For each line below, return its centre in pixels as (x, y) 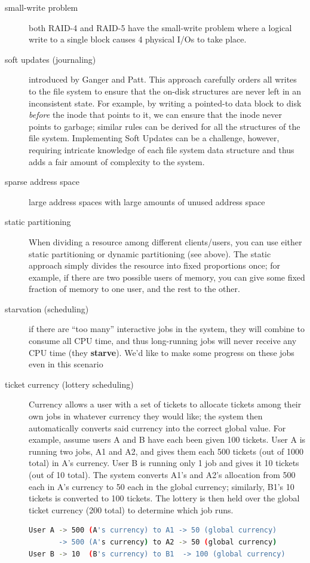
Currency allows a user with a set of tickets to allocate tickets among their (165, 404)
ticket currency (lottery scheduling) (69, 384)
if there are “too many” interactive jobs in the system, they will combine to (167, 329)
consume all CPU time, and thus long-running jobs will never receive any (163, 341)
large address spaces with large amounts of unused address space (147, 201)
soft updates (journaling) (50, 59)
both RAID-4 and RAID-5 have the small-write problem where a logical (160, 27)
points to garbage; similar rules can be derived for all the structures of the (165, 126)
